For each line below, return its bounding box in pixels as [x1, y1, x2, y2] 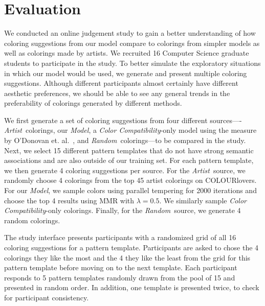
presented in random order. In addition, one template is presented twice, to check [4, 282, 259, 293]
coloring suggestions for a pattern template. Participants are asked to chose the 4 [4, 242, 259, 252]
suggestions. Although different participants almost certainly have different [4, 78, 238, 88]
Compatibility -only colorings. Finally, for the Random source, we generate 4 [4, 205, 241, 216]
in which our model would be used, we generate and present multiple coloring [4, 67, 247, 78]
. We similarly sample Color [159, 195, 247, 205]
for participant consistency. [4, 292, 89, 302]
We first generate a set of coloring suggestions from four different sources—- [4, 114, 242, 125]
